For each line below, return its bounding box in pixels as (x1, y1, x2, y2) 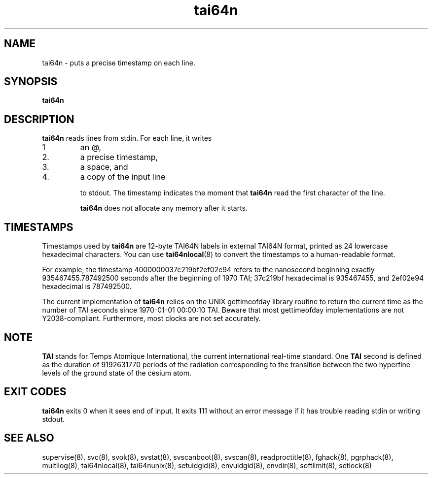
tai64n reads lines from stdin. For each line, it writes (42, 134, 212, 143)
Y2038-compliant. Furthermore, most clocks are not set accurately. (42, 314, 261, 323)
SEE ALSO (4, 432, 54, 445)
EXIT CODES (4, 385, 67, 398)
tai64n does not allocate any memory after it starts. (80, 204, 248, 213)
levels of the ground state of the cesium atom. (42, 368, 192, 377)
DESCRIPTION (4, 113, 74, 126)
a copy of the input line (80, 172, 166, 182)
